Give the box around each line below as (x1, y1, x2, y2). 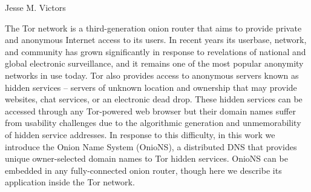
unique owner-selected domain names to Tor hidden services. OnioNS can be (5, 152, 288, 165)
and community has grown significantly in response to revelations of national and (5, 45, 306, 58)
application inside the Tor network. (5, 176, 135, 188)
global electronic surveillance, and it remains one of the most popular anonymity (5, 57, 304, 70)
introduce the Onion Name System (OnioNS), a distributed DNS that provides (5, 140, 297, 153)
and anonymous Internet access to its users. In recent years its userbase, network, (5, 33, 307, 46)
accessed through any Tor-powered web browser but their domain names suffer (5, 104, 296, 117)
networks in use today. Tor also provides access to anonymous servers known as (5, 68, 299, 81)
